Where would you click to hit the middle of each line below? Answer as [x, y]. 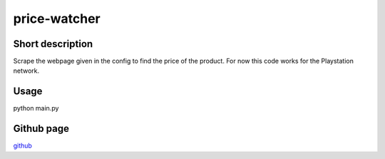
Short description [53, 44]
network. [26, 71]
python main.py [36, 108]
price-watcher [57, 19]
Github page [41, 129]
